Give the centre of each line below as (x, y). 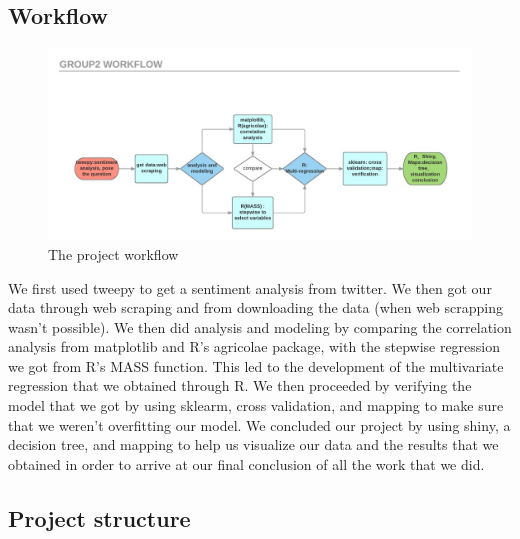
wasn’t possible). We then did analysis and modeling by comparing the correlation (260, 326)
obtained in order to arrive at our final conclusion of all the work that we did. (246, 463)
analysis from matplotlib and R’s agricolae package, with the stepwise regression (254, 346)
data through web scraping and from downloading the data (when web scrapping (256, 307)
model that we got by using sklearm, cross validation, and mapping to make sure (256, 405)
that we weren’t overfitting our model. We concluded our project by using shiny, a (259, 424)
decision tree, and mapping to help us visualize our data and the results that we (253, 444)
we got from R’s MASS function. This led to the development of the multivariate (256, 365)
